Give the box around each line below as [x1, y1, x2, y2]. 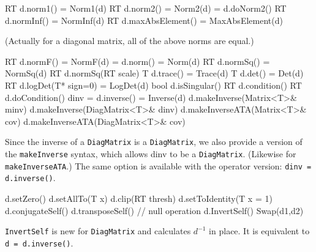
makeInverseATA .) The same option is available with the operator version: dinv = [5, 159, 312, 172]
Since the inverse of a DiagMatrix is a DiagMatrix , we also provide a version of [5, 135, 303, 148]
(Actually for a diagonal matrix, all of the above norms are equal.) [5, 34, 254, 47]
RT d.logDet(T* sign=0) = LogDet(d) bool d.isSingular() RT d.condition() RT [5, 78, 302, 91]
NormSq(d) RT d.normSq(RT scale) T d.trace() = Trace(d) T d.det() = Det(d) [5, 67, 304, 80]
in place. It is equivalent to [209, 224, 310, 237]
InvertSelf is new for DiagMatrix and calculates [5, 224, 191, 237]
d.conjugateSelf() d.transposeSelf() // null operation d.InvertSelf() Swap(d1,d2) [5, 204, 304, 217]
